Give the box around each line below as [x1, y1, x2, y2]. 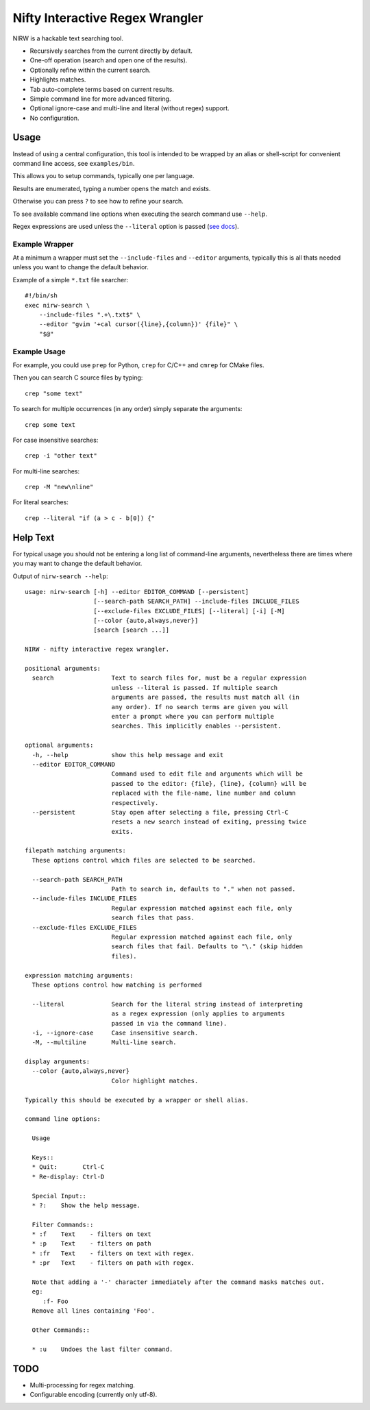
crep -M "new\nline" [25, 483, 94, 491]
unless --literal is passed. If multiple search [111, 684, 278, 691]
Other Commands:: [32, 1326, 90, 1334]
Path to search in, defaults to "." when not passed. [111, 885, 296, 893]
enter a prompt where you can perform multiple [111, 713, 274, 720]
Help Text [12, 532, 55, 543]
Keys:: [32, 1153, 54, 1161]
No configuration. [29, 114, 79, 122]
